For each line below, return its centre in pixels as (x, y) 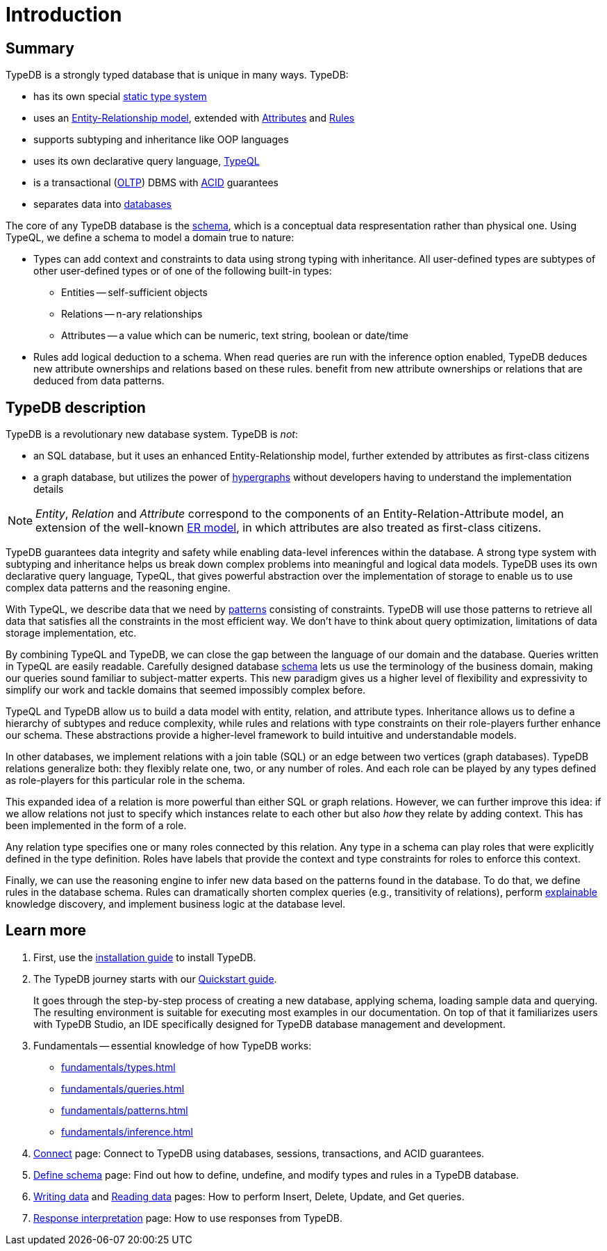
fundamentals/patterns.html (125, 1110)
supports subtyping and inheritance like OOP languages (161, 140)
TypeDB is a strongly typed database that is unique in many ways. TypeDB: (177, 75)
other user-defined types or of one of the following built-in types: (183, 271)
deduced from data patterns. (99, 381)
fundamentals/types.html (118, 1067)
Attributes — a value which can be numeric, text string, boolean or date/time (235, 336)
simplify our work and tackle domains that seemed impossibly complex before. (186, 690)
